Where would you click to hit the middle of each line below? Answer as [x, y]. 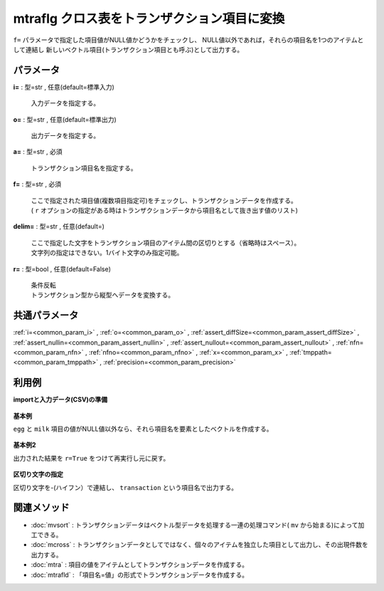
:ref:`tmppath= [310, 352]
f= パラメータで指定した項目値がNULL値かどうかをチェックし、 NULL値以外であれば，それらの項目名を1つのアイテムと [188, 40]
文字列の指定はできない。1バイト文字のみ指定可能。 [107, 253]
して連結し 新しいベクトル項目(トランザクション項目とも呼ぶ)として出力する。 [128, 49]
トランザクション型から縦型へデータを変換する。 [102, 295]
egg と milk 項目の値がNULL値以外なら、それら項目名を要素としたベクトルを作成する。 [143, 429]
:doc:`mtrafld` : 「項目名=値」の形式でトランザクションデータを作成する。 [140, 575]
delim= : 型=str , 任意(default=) [59, 226]
